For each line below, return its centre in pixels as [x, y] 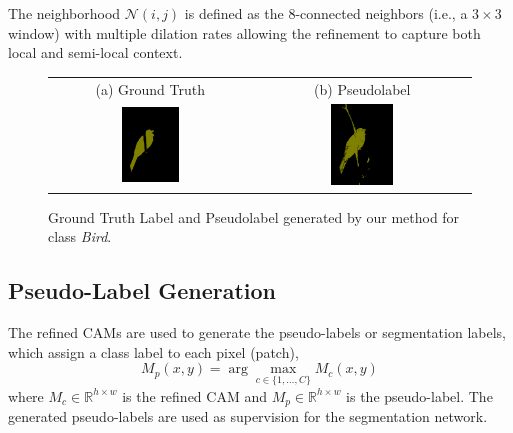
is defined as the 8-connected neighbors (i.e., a [326, 13]
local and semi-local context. [95, 52]
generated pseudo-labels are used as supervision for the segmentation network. [248, 415]
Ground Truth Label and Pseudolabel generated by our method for [254, 216]
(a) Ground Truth [150, 88]
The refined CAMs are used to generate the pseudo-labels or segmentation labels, [257, 332]
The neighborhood [64, 13]
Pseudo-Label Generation [142, 290]
